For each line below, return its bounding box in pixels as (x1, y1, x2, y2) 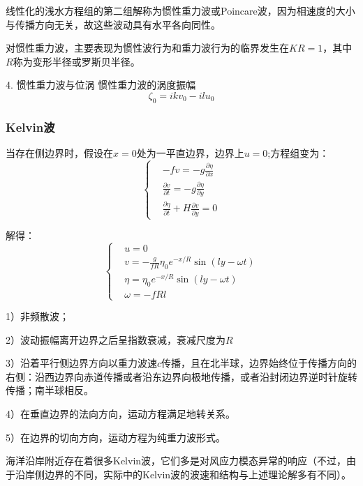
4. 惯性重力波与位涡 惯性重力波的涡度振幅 (6, 77, 196, 92)
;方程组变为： (267, 145, 329, 160)
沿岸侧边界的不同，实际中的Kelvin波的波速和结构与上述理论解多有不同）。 (15, 466, 352, 481)
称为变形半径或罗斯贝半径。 (13, 54, 140, 68)
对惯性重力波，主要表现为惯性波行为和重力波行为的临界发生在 (6, 40, 289, 55)
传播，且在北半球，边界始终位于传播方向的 (161, 356, 357, 370)
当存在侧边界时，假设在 (6, 145, 113, 160)
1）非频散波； (6, 309, 69, 323)
